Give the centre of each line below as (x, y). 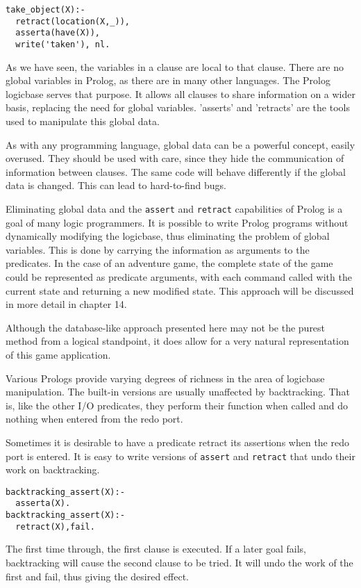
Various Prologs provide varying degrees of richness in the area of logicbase (165, 378)
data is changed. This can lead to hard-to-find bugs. (116, 185)
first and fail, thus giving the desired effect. (97, 576)
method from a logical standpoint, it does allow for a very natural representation (177, 341)
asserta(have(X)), (58, 33)
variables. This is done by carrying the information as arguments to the (158, 249)
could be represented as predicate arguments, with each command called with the (179, 277)
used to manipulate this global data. (83, 121)
